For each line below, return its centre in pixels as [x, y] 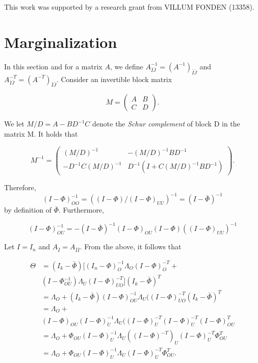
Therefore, [20, 187]
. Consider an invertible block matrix [114, 79]
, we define [126, 66]
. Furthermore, [81, 210]
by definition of [28, 210]
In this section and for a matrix [53, 66]
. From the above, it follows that [131, 247]
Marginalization [61, 42]
